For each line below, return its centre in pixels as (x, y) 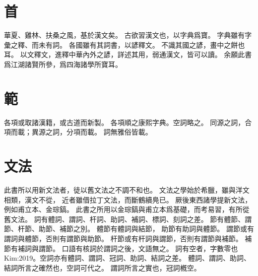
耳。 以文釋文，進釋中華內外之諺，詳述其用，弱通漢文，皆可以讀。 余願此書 (128, 54)
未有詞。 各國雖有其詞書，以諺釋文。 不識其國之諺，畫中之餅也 (142, 44)
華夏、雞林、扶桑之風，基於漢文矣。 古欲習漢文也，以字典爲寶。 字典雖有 (125, 35)
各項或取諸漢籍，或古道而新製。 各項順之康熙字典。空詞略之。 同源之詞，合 (128, 122)
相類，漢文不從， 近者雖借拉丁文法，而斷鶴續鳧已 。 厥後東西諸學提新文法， (128, 199)
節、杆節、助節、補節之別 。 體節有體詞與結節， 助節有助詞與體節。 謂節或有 (129, 229)
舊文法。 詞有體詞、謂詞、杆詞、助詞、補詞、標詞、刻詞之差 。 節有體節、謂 (128, 219)
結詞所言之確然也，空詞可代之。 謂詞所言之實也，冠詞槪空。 (102, 267)
